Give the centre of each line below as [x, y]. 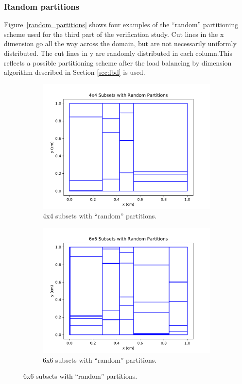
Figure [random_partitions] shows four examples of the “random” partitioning [121, 25]
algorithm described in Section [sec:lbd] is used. [75, 72]
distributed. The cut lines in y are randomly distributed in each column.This [118, 53]
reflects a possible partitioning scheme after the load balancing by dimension [118, 62]
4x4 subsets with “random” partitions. [100, 216]
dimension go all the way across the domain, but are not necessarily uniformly [120, 43]
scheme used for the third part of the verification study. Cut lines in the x [114, 34]
